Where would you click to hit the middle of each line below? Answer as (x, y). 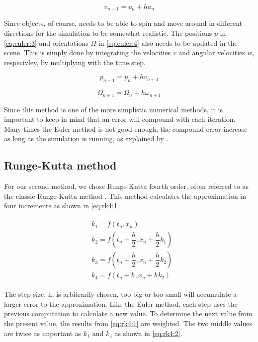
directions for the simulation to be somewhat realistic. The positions (108, 33)
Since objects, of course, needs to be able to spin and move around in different (123, 23)
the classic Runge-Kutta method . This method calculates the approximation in (125, 196)
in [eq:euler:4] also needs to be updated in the (168, 43)
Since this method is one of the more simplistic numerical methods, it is (113, 109)
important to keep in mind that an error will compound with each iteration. (120, 119)
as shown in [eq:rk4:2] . (148, 333)
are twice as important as (43, 333)
